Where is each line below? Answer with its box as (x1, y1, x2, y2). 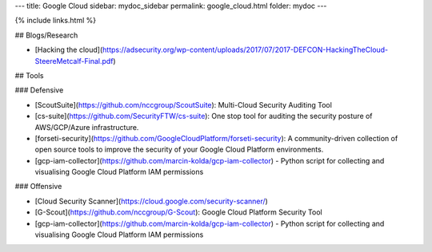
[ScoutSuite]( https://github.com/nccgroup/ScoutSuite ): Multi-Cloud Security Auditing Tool (34, 100, 332, 109)
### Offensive (14, 182, 62, 191)
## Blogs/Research (14, 30, 78, 40)
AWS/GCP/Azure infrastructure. (34, 122, 139, 132)
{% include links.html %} (14, 16, 96, 26)
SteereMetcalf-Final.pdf (34, 56, 114, 65)
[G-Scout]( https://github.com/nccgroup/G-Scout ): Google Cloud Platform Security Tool (34, 207, 323, 217)
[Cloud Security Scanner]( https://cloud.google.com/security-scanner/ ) (34, 196, 268, 206)
